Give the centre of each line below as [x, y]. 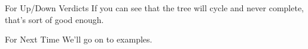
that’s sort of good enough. [54, 19]
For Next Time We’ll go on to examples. [79, 39]
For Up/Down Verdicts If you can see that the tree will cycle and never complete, [154, 8]
